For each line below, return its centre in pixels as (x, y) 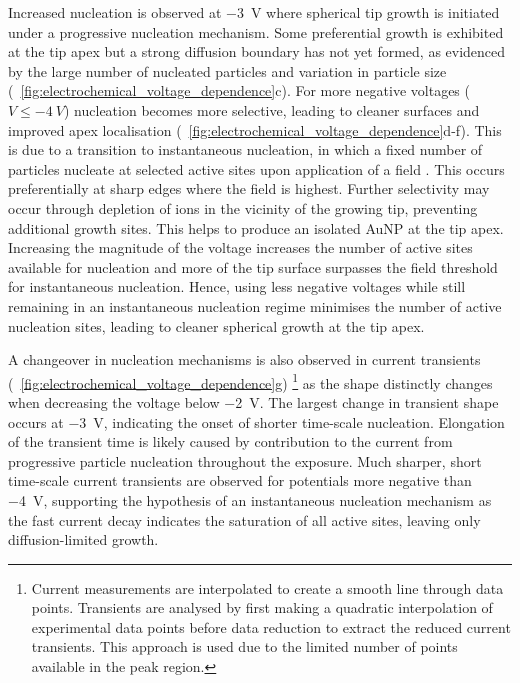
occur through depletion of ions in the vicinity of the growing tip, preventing (243, 207)
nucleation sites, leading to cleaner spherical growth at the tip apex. (216, 325)
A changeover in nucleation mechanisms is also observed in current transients (244, 359)
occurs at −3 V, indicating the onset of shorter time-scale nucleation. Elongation (256, 421)
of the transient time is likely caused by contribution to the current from (230, 441)
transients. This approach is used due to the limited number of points (244, 646)
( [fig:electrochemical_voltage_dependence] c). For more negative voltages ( (239, 90)
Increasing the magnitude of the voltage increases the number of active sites (240, 247)
